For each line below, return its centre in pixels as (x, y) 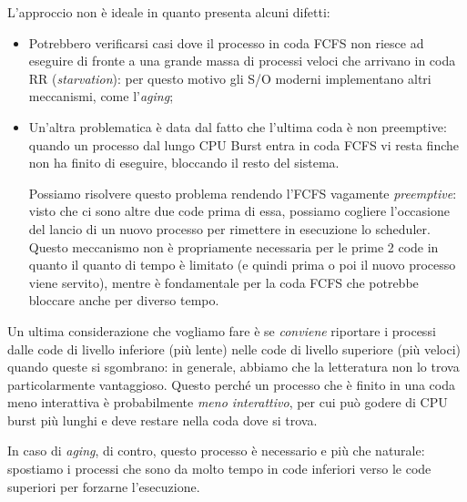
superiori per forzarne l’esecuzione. (104, 486)
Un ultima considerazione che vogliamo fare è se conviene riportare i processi (222, 330)
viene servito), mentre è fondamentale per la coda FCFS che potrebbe (223, 282)
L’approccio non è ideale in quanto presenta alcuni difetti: (169, 12)
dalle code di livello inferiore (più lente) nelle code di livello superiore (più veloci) (234, 348)
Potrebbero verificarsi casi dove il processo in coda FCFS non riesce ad (226, 42)
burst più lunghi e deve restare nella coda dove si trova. (162, 420)
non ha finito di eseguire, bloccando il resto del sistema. (184, 163)
